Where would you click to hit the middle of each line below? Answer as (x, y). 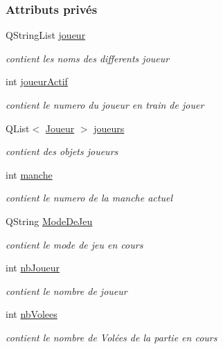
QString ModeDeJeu (49, 221)
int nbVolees (32, 314)
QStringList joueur (46, 35)
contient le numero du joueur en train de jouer (105, 105)
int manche (29, 174)
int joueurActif (37, 81)
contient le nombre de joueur (66, 290)
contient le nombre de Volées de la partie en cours (111, 337)
